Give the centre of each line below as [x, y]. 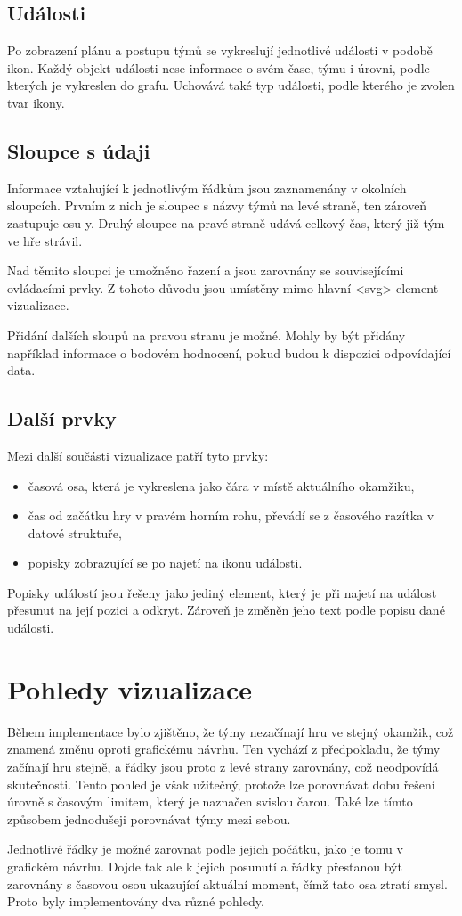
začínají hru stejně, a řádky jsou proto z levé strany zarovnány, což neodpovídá [223, 766]
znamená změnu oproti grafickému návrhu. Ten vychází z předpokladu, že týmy [224, 749]
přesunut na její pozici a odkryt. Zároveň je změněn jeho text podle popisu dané [226, 610]
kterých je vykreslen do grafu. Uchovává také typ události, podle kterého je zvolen [231, 85]
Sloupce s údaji [79, 150]
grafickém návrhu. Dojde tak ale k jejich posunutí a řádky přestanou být [205, 866]
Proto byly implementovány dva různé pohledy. [136, 901]
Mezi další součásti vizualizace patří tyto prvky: [138, 455]
